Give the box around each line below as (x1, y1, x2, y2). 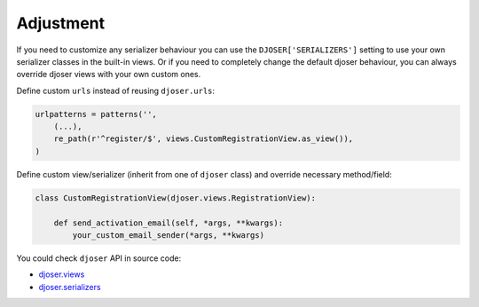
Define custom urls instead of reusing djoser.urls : (16, 85, 216, 96)
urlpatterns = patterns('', (35, 109, 157, 119)
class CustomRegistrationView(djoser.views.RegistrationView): (35, 193, 317, 203)
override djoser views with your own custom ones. (16, 69, 201, 80)
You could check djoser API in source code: (16, 253, 182, 264)
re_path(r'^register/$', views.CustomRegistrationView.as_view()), (53, 134, 354, 144)
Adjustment (16, 13, 106, 33)
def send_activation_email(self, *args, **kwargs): (53, 217, 284, 228)
